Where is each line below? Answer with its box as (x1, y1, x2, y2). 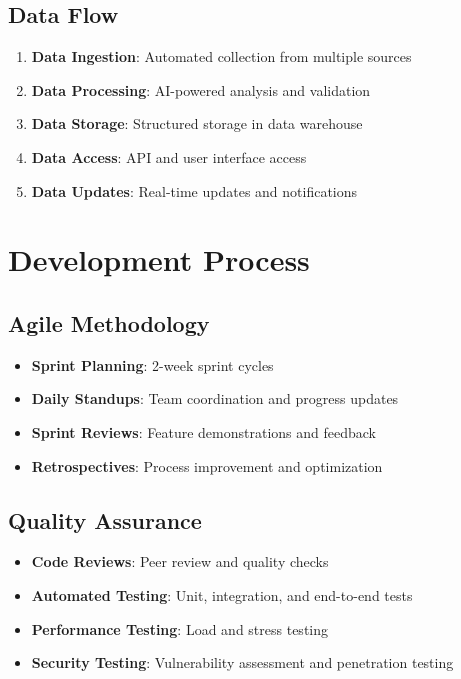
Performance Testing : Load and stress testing (31, 618, 328, 639)
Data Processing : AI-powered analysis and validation (31, 79, 371, 100)
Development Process (8, 239, 310, 280)
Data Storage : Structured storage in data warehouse (31, 113, 363, 134)
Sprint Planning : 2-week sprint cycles (31, 354, 274, 375)
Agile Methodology (8, 307, 210, 338)
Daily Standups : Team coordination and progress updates (31, 388, 399, 409)
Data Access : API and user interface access (31, 146, 307, 167)
